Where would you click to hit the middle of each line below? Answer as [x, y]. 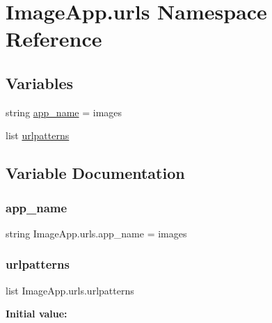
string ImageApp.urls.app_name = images [96, 233]
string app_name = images [64, 112]
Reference [54, 39]
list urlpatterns [38, 135]
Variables [40, 82]
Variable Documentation [95, 173]
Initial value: [37, 314]
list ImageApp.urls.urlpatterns [70, 290]
